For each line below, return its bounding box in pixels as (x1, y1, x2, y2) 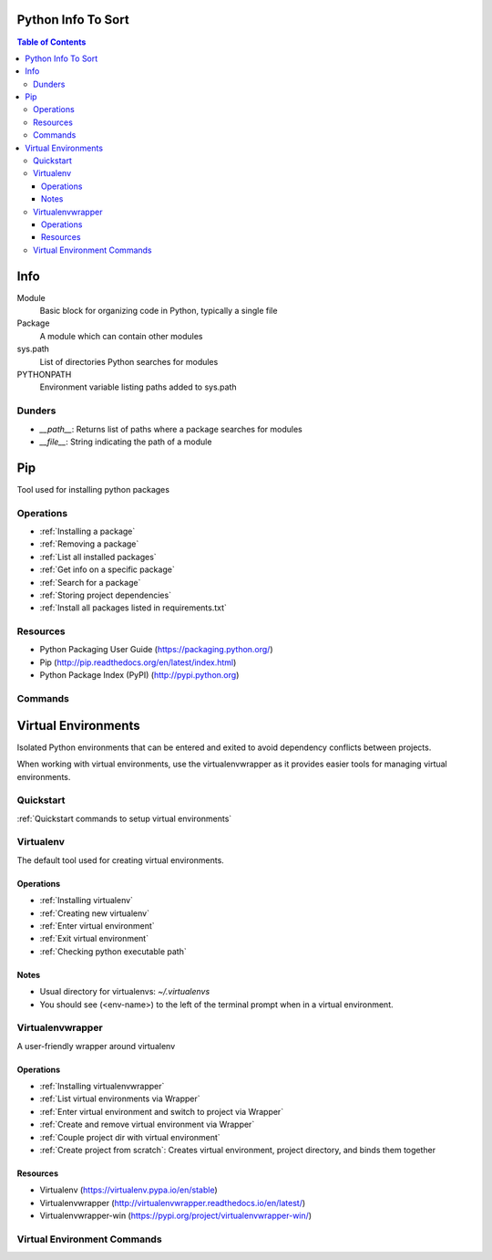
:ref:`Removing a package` (39, 538, 139, 549)
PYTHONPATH (16, 370, 72, 380)
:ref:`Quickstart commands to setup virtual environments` (16, 813, 232, 824)
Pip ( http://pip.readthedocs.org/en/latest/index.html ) (39, 657, 237, 668)
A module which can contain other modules (39, 330, 203, 341)
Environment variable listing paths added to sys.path (39, 381, 237, 392)
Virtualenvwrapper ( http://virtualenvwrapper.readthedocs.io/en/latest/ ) (39, 1197, 306, 1208)
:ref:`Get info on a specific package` (39, 564, 175, 575)
